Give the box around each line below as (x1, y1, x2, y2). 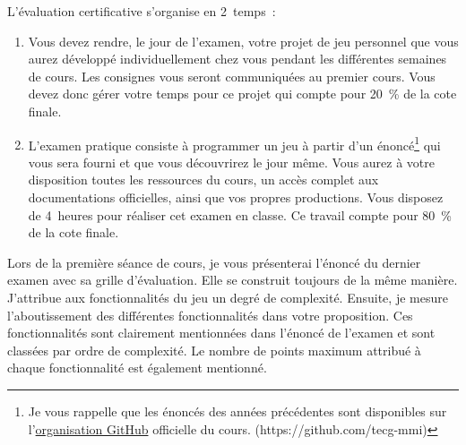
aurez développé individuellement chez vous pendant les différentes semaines (28, 49, 447, 68)
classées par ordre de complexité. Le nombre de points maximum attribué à (7, 340, 421, 359)
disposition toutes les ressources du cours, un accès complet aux (28, 170, 379, 189)
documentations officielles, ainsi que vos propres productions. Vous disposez (28, 188, 444, 206)
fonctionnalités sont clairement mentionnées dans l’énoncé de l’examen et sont (7, 323, 436, 342)
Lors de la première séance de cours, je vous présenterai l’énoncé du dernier (7, 252, 421, 271)
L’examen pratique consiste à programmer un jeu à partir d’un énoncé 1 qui (28, 133, 441, 154)
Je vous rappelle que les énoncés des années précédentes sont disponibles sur (28, 401, 447, 420)
